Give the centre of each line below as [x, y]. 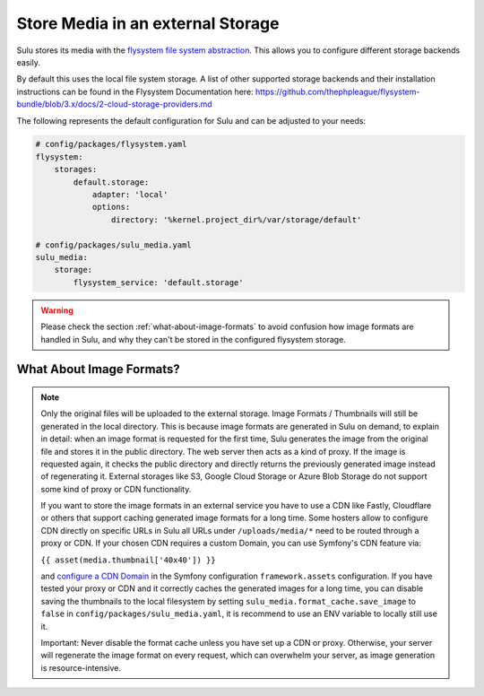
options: [111, 207]
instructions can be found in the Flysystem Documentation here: [135, 91]
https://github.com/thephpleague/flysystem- [338, 91]
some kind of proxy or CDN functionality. [116, 489]
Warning [57, 310]
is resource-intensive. [81, 667]
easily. [28, 62]
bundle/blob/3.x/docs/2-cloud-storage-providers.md [114, 104]
